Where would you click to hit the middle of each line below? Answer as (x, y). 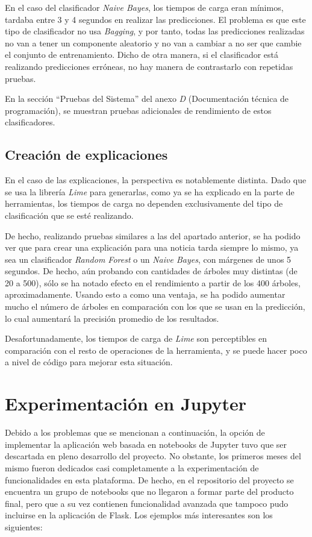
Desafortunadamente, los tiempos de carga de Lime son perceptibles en (136, 338)
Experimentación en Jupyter (126, 404)
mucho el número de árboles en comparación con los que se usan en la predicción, (155, 306)
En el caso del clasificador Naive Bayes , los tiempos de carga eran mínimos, (144, 7)
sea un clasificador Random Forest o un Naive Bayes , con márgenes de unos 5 (148, 259)
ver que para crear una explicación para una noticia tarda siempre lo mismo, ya (152, 247)
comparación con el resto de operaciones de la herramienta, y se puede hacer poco (156, 350)
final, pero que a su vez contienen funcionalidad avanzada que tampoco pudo (147, 503)
